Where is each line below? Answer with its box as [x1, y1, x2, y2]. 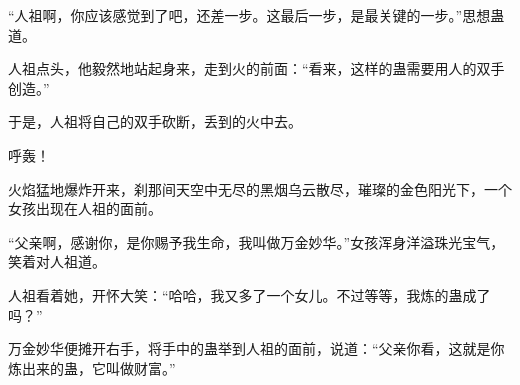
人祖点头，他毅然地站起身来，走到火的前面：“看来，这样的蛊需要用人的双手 [8, 58, 505, 79]
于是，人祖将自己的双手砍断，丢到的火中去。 [8, 111, 302, 132]
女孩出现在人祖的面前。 [8, 198, 162, 219]
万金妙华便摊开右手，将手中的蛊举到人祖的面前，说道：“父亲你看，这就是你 [8, 338, 505, 359]
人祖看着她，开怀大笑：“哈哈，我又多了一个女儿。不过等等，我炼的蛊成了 [8, 284, 491, 305]
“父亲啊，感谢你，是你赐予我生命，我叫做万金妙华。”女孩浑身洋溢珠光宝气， [8, 231, 505, 252]
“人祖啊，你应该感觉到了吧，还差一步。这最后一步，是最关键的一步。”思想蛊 [8, 5, 505, 25]
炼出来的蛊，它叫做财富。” [8, 357, 176, 378]
